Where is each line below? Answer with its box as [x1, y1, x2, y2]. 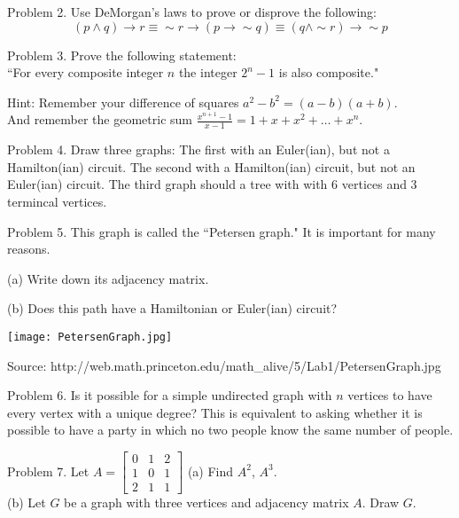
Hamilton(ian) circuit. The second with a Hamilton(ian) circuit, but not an [7, 157, 416, 176]
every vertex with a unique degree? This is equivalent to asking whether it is [7, 403, 423, 421]
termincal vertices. [7, 192, 107, 210]
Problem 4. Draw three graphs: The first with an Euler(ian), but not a [7, 140, 390, 159]
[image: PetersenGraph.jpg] [7, 330, 173, 343]
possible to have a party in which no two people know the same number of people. [7, 420, 454, 439]
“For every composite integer [7, 63, 164, 82]
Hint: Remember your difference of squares [7, 92, 239, 111]
